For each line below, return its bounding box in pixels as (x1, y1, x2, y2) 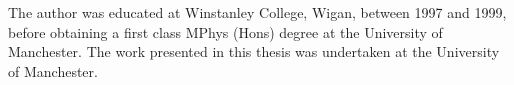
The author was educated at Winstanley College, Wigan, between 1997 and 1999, (8, 2, 507, 22)
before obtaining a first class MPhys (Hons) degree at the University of (8, 21, 443, 42)
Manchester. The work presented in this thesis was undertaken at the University (8, 41, 500, 62)
